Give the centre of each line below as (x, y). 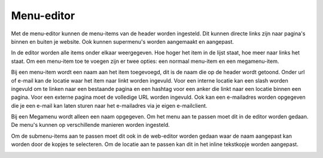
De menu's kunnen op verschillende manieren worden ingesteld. (90, 125)
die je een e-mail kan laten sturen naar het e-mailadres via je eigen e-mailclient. (109, 105)
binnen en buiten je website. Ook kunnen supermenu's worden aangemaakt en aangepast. (123, 41)
